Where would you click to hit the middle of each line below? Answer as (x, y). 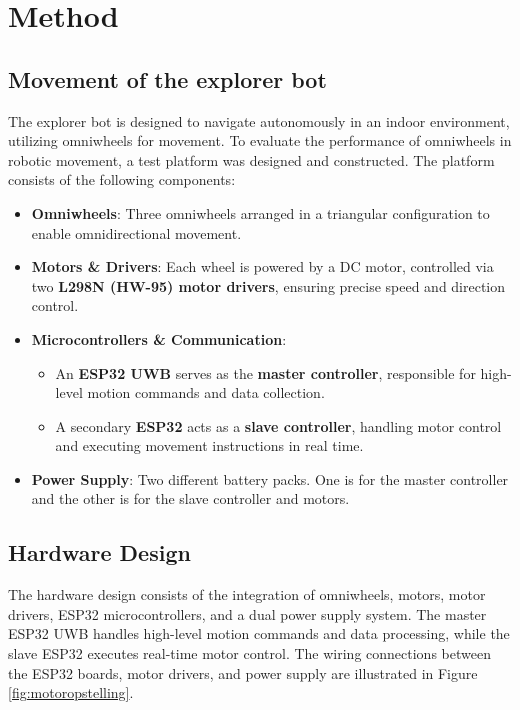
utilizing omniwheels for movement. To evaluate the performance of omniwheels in (260, 140)
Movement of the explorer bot (167, 78)
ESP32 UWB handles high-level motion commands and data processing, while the (259, 633)
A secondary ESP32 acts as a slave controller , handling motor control (278, 425)
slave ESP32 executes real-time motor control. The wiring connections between (249, 653)
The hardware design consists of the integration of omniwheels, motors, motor (247, 594)
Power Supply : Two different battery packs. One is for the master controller (270, 478)
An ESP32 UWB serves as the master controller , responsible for (265, 372)
